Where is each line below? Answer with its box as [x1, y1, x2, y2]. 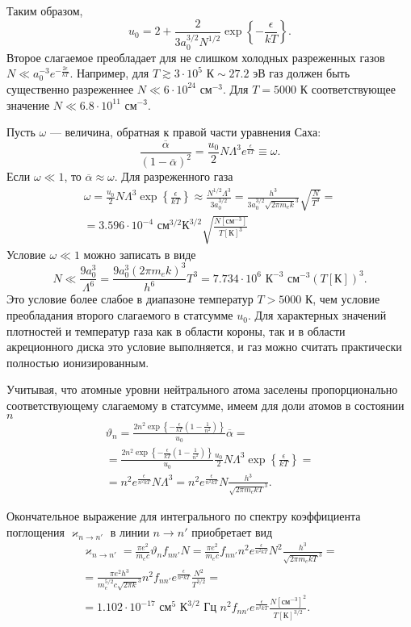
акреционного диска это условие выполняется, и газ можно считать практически [6, 338, 402, 355]
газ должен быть [269, 65, 350, 82]
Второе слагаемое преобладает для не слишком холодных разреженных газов [6, 48, 385, 65]
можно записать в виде [83, 245, 196, 262]
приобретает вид [191, 523, 273, 540]
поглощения [6, 523, 65, 540]
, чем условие [312, 291, 380, 307]
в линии [110, 523, 149, 540]
